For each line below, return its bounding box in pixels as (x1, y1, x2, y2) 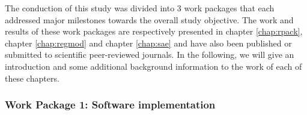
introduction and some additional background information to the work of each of (5, 60, 302, 72)
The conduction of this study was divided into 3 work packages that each (5, 2, 275, 14)
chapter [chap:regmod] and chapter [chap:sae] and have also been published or (5, 36, 292, 49)
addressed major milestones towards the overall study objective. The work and (5, 13, 294, 26)
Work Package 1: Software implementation (5, 97, 216, 112)
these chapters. (5, 72, 59, 84)
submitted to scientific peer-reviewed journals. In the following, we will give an (5, 48, 294, 61)
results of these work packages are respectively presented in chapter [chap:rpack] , (5, 25, 303, 38)
